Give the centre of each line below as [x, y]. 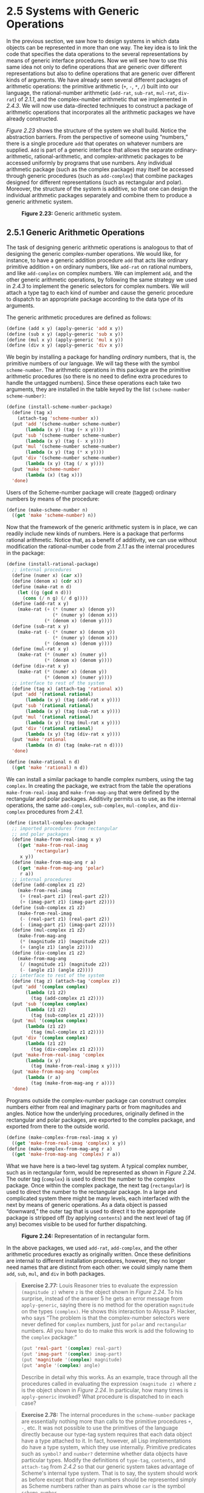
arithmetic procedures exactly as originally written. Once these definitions [99, 1254]
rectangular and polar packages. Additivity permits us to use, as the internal [101, 798]
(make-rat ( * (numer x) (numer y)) [62, 655]
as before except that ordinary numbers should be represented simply [109, 1479]
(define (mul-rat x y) [40, 649]
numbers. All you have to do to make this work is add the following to [107, 1331]
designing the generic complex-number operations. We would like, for [94, 253]
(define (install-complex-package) [51, 823]
